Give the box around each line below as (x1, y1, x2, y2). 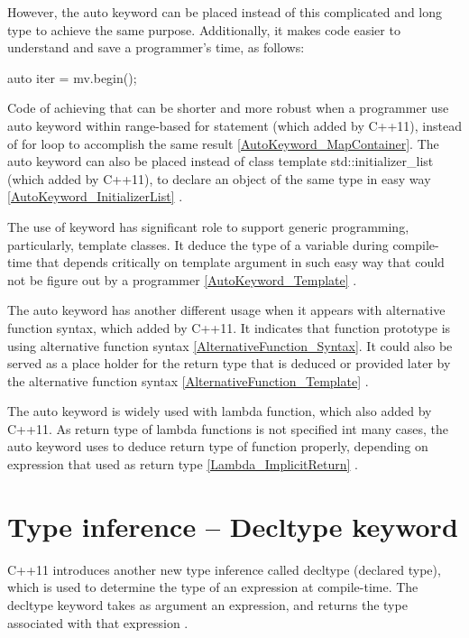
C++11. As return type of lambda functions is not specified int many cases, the (7, 419, 448, 438)
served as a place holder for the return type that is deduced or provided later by (7, 354, 451, 373)
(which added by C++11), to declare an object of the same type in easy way (7, 169, 431, 188)
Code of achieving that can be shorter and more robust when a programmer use (7, 98, 449, 117)
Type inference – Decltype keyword (7, 507, 458, 544)
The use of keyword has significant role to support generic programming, (7, 217, 409, 236)
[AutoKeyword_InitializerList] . (7, 187, 183, 206)
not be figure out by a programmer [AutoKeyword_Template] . (7, 270, 357, 289)
